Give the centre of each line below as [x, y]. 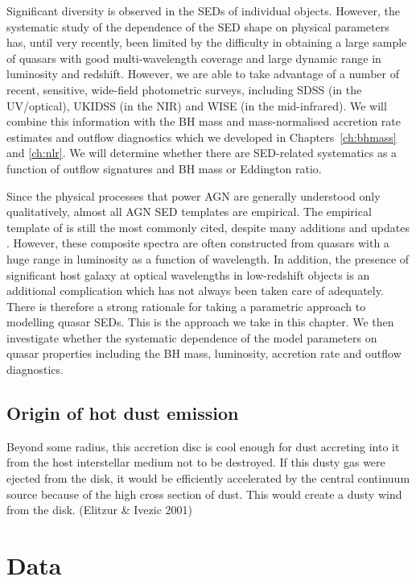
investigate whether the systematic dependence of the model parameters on [192, 337]
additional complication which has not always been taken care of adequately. [195, 290]
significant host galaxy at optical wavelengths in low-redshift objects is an [188, 274]
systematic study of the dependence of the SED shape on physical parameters [198, 26]
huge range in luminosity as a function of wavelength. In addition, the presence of [208, 258]
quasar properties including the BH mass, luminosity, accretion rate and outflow [204, 353]
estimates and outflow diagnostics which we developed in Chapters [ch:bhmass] [202, 137]
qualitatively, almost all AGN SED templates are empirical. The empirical [189, 212]
